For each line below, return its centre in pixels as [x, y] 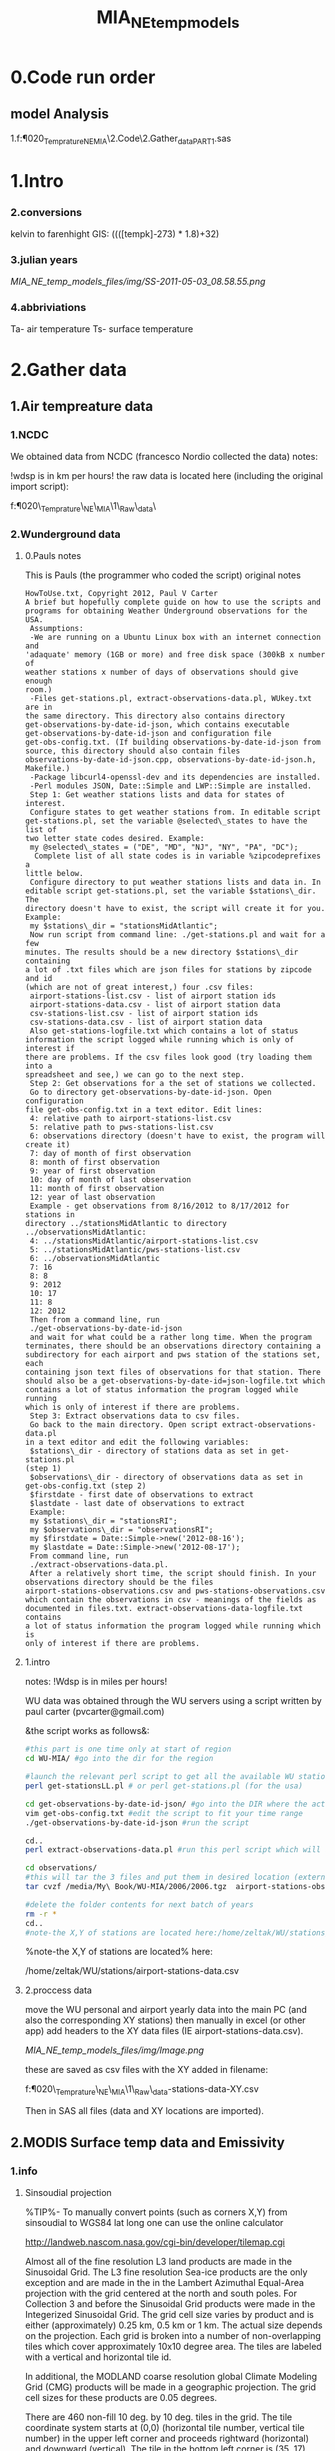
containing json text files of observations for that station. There [173, 1372]
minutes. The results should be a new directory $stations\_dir [161, 952]
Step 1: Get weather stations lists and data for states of [157, 795]
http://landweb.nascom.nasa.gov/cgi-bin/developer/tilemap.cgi [154, 2242]
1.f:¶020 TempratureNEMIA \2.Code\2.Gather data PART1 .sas [121, 139]
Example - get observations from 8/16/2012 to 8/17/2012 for [159, 1206]
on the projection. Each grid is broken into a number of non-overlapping [173, 2335]
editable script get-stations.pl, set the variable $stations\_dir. [170, 891]
